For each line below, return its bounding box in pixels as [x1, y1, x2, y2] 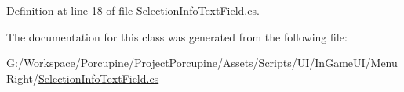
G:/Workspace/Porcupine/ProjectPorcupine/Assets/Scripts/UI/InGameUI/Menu [6, 55, 398, 71]
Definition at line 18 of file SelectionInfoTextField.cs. [6, 2, 260, 18]
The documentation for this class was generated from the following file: [6, 28, 348, 44]
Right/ [6, 69, 39, 86]
